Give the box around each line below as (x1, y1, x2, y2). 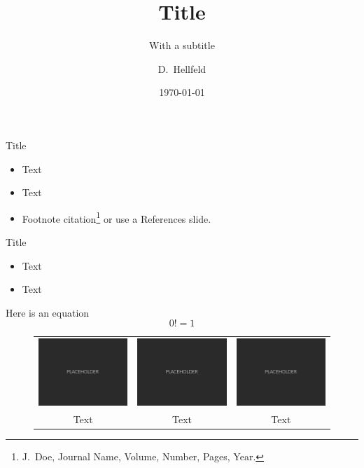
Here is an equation (6, 305, 90, 319)
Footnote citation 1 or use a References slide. (22, 209, 211, 226)
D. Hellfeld (157, 61, 206, 76)
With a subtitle (149, 38, 215, 53)
